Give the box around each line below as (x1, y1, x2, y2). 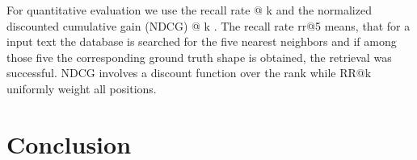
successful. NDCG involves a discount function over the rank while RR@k (6, 64, 372, 81)
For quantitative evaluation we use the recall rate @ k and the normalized (6, 2, 372, 18)
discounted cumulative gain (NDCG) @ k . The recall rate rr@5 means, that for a (6, 17, 411, 34)
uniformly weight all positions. (6, 80, 157, 96)
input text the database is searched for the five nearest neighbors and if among (6, 33, 397, 50)
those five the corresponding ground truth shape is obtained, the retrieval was (6, 48, 392, 65)
